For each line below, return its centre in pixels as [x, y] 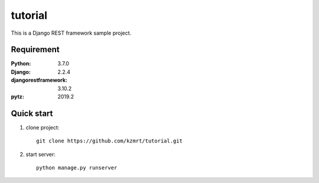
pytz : [18, 97]
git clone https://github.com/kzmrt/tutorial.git [110, 141]
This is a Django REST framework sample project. [71, 33]
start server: [41, 154]
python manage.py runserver [77, 168]
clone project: [43, 127]
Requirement [35, 50]
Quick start [32, 113]
